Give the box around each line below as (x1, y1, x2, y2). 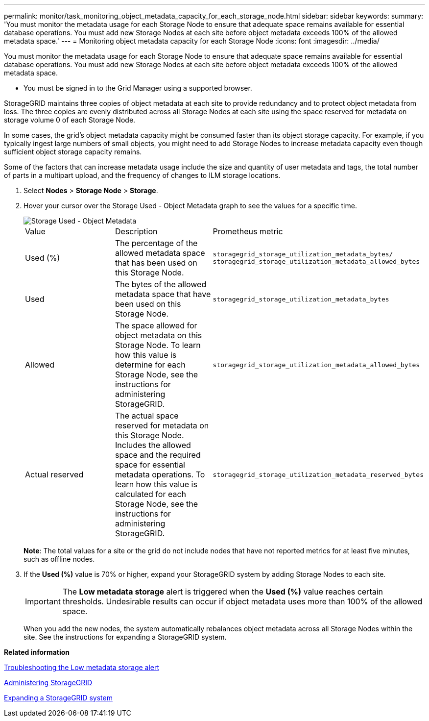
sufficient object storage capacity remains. (4, 148, 142, 156)
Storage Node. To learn (115, 340, 201, 350)
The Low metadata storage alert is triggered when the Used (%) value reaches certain (62, 587, 383, 597)
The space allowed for (115, 321, 197, 330)
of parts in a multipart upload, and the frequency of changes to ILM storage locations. (4, 171, 281, 179)
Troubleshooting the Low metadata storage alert (4, 663, 160, 671)
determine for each (115, 360, 186, 370)
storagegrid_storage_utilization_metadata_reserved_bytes (213, 471, 424, 478)
